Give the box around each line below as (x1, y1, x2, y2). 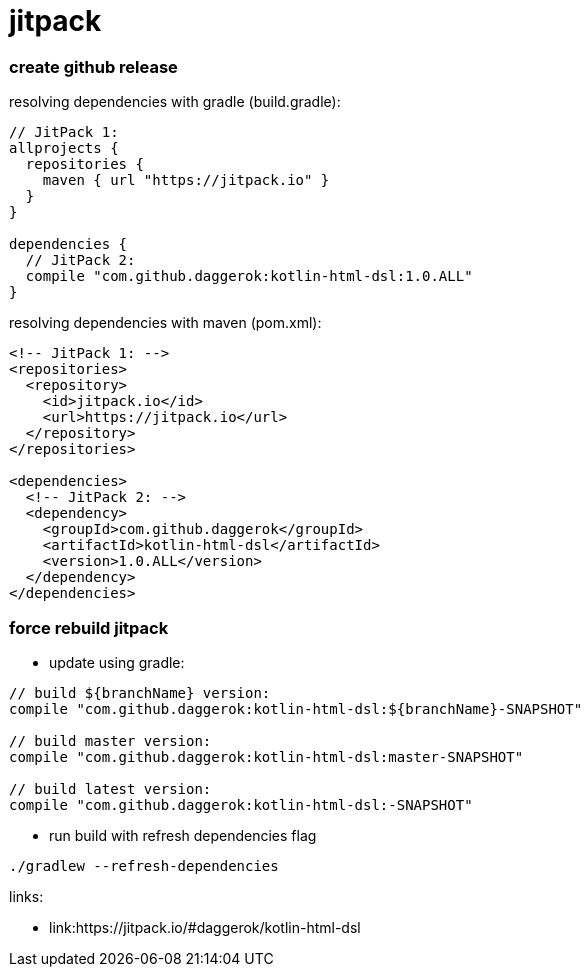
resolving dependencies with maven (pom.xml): (9, 314, 322, 332)
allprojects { (9, 140, 119, 157)
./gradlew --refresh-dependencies (9, 857, 279, 874)
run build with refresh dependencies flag (49, 826, 317, 844)
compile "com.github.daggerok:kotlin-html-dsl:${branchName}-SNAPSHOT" (9, 700, 583, 717)
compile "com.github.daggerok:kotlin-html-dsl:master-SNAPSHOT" (9, 748, 524, 765)
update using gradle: (49, 653, 185, 671)
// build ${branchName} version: (9, 684, 271, 701)
